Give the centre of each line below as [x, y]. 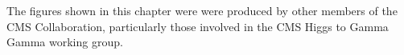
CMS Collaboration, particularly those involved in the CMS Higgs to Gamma [198, 26]
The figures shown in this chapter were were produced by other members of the [202, 10]
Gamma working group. [65, 42]
